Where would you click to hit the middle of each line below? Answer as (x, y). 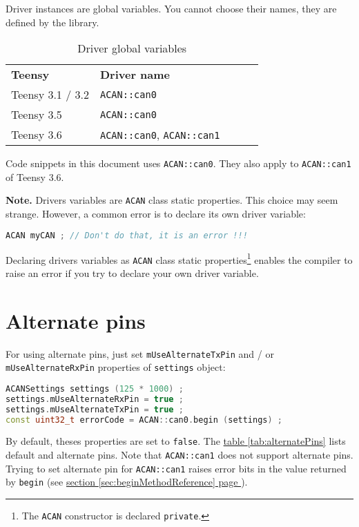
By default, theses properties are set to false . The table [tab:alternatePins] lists (176, 441)
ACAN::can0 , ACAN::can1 (160, 135)
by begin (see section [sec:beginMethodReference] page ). (127, 482)
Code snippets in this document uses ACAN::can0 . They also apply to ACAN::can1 (178, 163)
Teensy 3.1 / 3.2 (50, 95)
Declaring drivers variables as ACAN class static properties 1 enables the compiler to (179, 258)
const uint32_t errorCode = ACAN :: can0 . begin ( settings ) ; (144, 420)
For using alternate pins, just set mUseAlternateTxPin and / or (140, 353)
